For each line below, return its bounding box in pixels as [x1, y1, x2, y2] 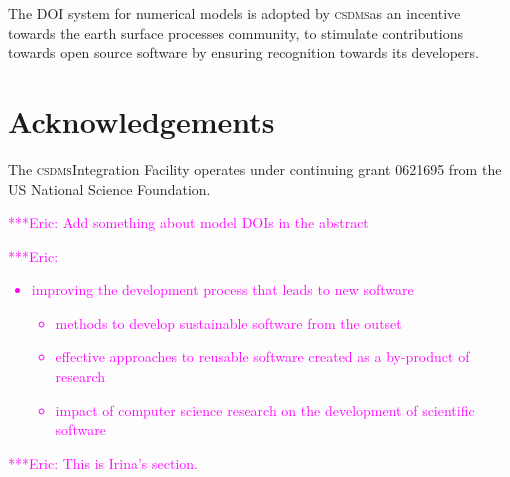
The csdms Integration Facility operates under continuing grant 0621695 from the [8, 158, 502, 179]
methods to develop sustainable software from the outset [55, 312, 402, 333]
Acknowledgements [8, 100, 275, 141]
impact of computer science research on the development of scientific [55, 399, 475, 420]
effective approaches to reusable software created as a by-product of [55, 346, 470, 367]
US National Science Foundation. [8, 178, 211, 199]
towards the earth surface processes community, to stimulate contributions [8, 22, 463, 43]
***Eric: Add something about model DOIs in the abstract [8, 212, 369, 233]
